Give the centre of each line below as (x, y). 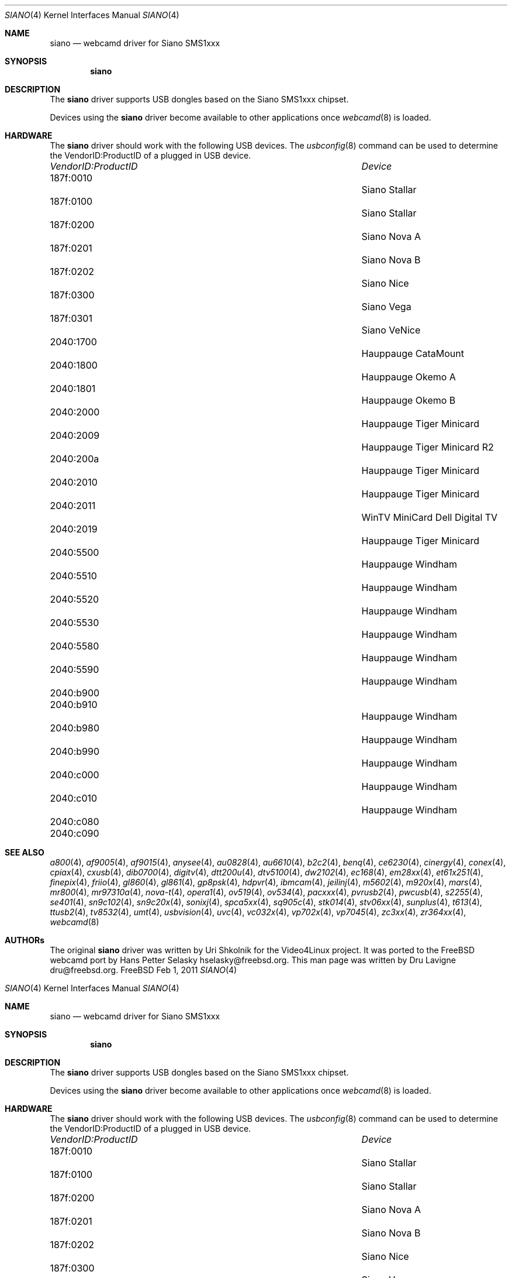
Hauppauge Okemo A (409, 377)
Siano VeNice (391, 330)
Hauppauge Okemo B (409, 400)
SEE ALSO (25, 852)
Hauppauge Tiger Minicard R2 (428, 447)
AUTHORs (25, 940)
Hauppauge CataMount (413, 353)
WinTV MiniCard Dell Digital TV (430, 517)
